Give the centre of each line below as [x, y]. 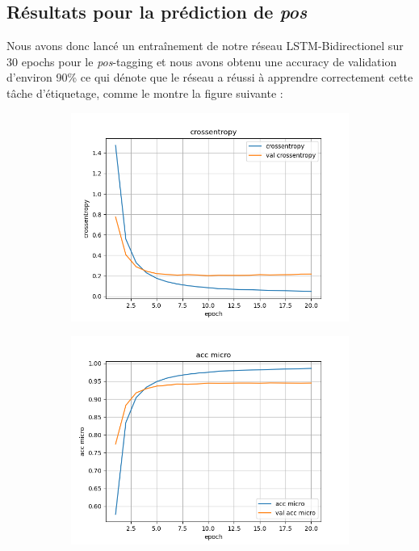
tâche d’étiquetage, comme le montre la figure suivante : [145, 93]
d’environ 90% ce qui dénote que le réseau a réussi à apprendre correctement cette [210, 77]
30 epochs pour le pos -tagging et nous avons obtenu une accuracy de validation [202, 61]
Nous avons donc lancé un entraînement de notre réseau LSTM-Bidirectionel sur [205, 46]
